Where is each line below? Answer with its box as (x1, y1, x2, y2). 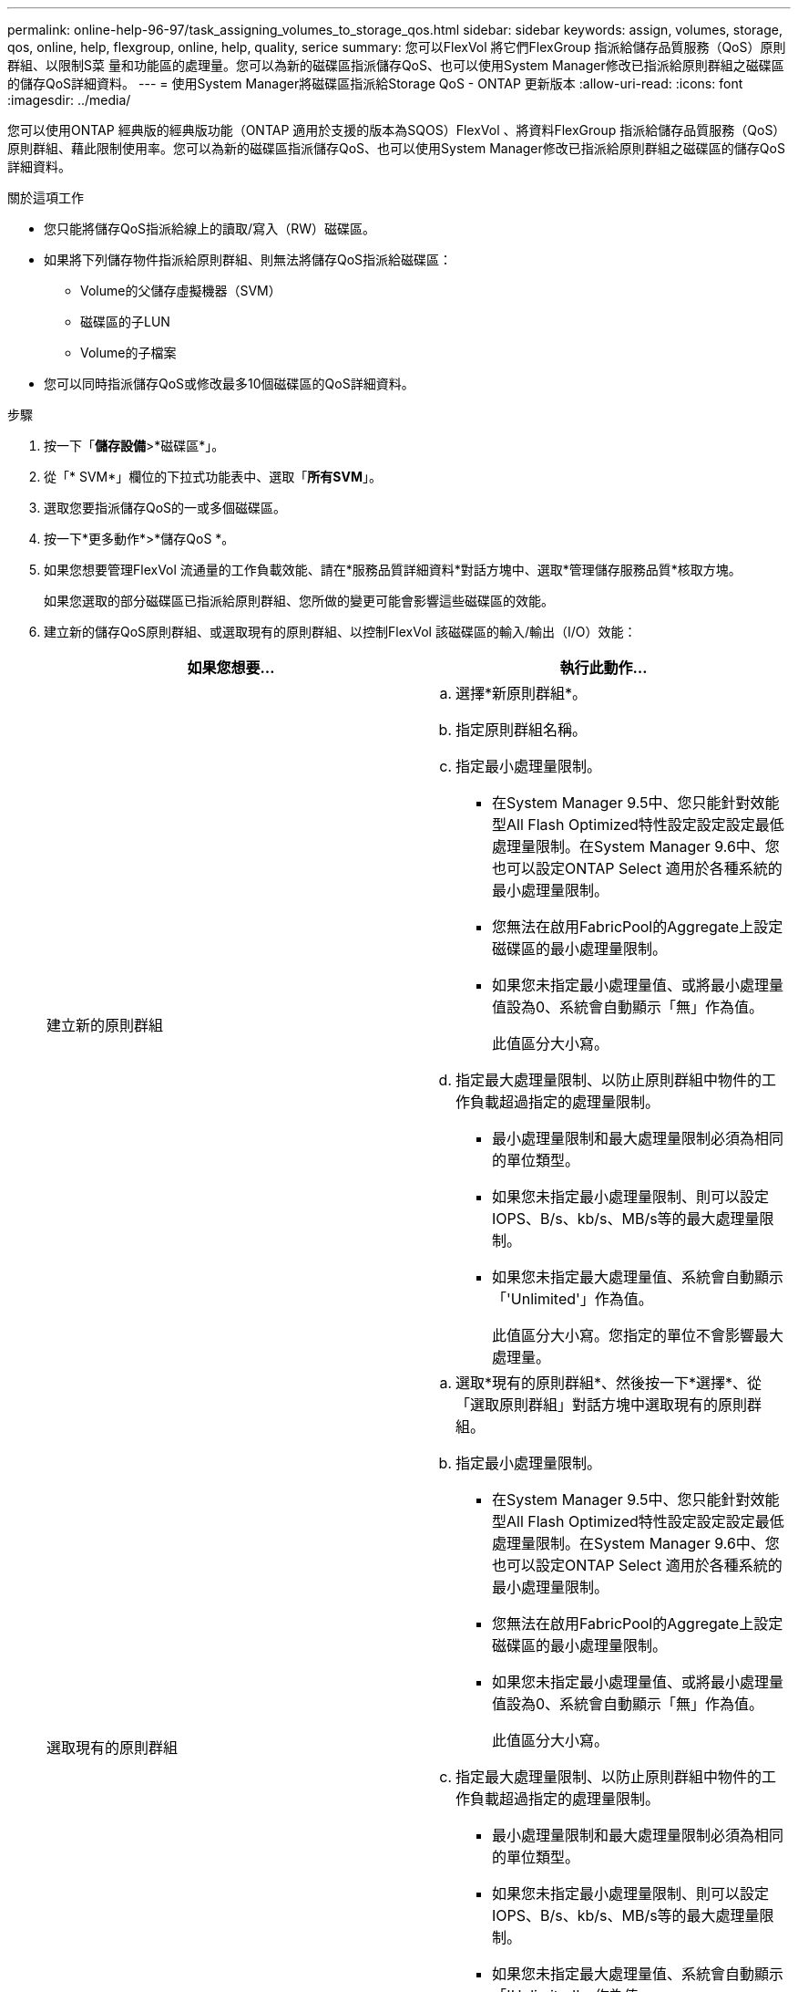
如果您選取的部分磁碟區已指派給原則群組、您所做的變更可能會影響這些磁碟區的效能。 (44, 593, 554, 608)
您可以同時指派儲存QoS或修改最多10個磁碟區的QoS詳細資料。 (44, 376, 414, 391)
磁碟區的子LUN (80, 314, 170, 329)
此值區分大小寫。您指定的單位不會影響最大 (492, 1326, 784, 1344)
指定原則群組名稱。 (455, 721, 588, 739)
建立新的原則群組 (46, 1016, 164, 1034)
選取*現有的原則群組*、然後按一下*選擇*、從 (455, 1374, 762, 1392)
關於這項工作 (7, 190, 84, 205)
